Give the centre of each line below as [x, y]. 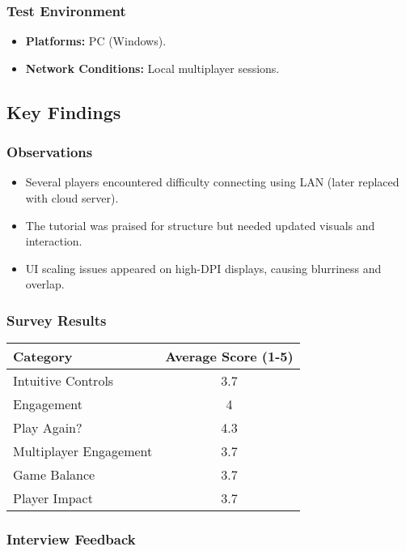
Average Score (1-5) [229, 357]
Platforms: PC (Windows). [96, 41]
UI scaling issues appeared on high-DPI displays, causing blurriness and [203, 268]
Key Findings [64, 111]
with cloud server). [72, 198]
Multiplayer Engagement [83, 451]
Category [43, 357]
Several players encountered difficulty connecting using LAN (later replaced [212, 182]
